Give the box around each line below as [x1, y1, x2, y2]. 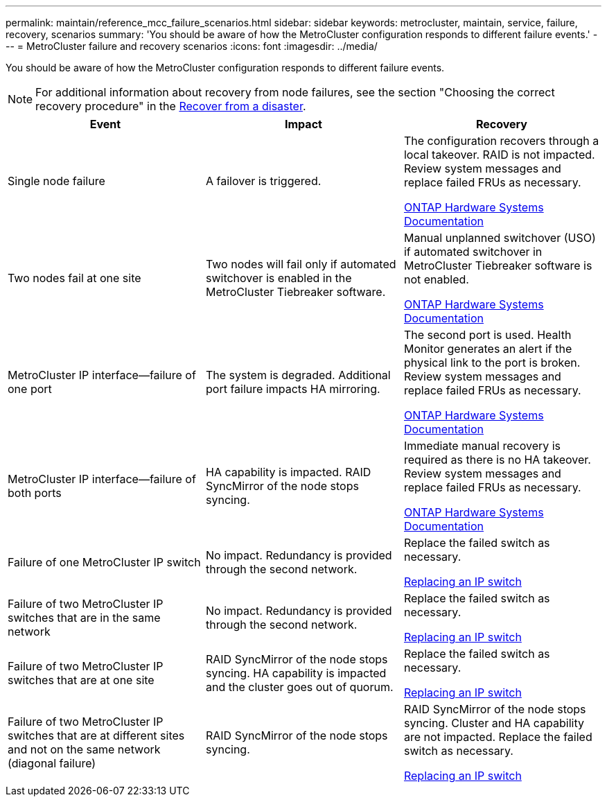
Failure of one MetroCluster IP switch [8, 555, 201, 569]
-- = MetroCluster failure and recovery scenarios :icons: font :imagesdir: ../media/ [6, 40, 378, 52]
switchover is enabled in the [205, 271, 352, 285]
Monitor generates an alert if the [403, 342, 572, 356]
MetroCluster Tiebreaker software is [403, 259, 592, 272]
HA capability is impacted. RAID [205, 465, 371, 479]
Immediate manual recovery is [403, 439, 561, 453]
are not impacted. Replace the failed [403, 730, 592, 744]
